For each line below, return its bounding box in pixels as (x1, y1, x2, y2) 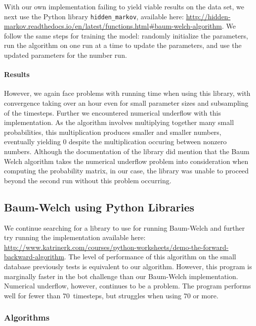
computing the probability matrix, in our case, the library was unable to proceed (4, 165, 249, 176)
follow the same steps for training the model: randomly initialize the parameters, (4, 30, 249, 41)
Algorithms (4, 311, 50, 324)
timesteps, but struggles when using (73, 290, 182, 300)
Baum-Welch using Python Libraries (4, 199, 195, 214)
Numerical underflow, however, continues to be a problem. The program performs (4, 281, 251, 291)
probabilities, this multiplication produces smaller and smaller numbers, (4, 126, 221, 137)
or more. (193, 290, 218, 300)
